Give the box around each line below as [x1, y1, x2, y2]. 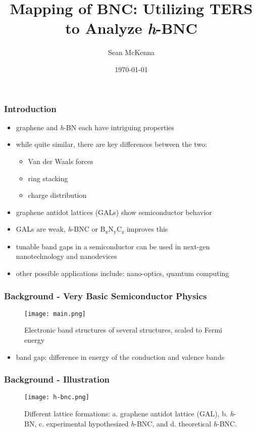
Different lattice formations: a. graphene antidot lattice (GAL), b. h [24, 408, 234, 419]
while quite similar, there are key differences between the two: [16, 139, 208, 149]
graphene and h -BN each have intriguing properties [16, 122, 175, 132]
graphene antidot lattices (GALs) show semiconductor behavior [16, 206, 212, 217]
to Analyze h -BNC [65, 18, 197, 39]
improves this [126, 224, 168, 234]
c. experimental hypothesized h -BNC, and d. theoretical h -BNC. [38, 418, 237, 428]
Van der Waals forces [28, 155, 93, 166]
